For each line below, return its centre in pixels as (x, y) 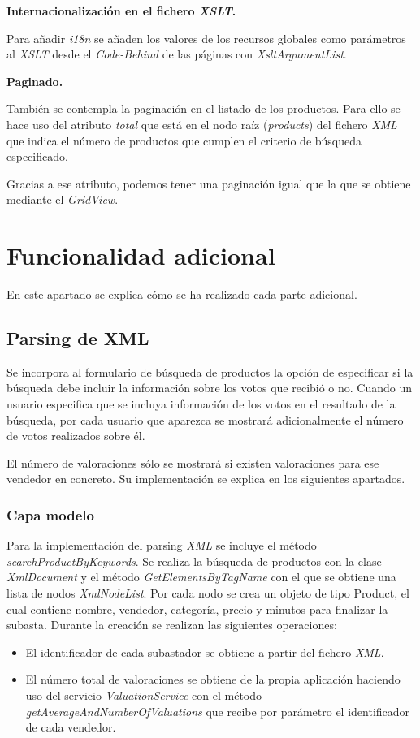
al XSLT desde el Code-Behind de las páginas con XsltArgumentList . (177, 54)
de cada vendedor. (71, 727)
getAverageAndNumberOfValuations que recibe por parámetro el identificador (218, 711)
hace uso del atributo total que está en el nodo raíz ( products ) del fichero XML (202, 124)
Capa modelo (50, 514)
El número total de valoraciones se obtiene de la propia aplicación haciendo (213, 679)
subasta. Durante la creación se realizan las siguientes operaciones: (172, 625)
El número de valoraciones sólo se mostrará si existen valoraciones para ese (193, 462)
